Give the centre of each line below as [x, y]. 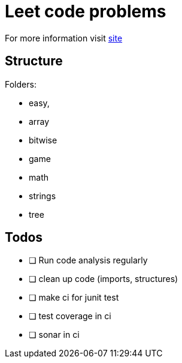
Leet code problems [86, 11]
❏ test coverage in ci [70, 316]
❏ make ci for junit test [74, 298]
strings [43, 196]
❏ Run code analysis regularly [88, 260]
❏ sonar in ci [54, 335]
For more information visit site [64, 38]
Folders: [21, 84]
